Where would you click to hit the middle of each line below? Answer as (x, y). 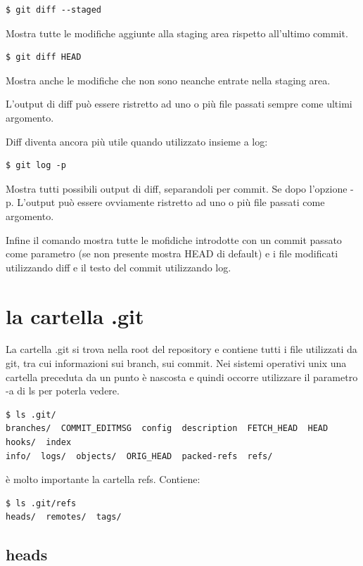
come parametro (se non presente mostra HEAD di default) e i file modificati (172, 253)
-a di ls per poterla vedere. (63, 391)
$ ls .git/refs (41, 503)
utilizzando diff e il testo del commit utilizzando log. (119, 267)
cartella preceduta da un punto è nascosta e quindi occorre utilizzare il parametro (182, 377)
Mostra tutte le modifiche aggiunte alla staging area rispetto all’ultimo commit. (177, 33)
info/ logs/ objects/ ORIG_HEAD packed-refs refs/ (139, 456)
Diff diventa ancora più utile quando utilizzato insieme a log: (137, 141)
